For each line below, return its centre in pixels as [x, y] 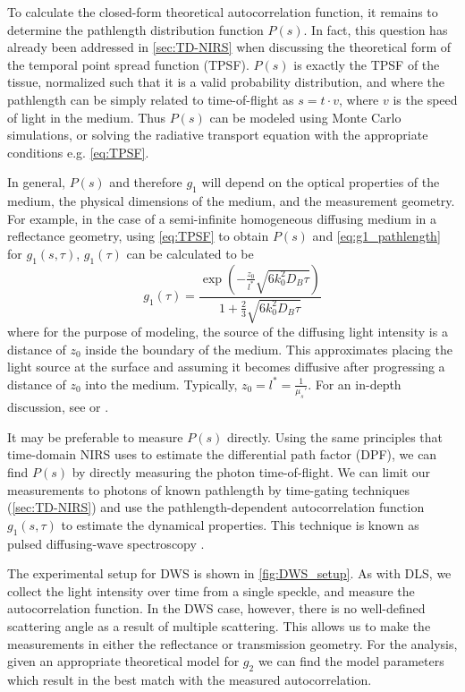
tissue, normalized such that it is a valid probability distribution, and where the [226, 82]
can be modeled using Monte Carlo [305, 117]
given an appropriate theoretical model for [123, 661]
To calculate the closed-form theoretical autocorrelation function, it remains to [223, 12]
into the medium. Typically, [161, 384]
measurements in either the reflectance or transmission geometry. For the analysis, [232, 643]
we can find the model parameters [351, 661]
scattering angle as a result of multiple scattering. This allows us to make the [219, 625]
